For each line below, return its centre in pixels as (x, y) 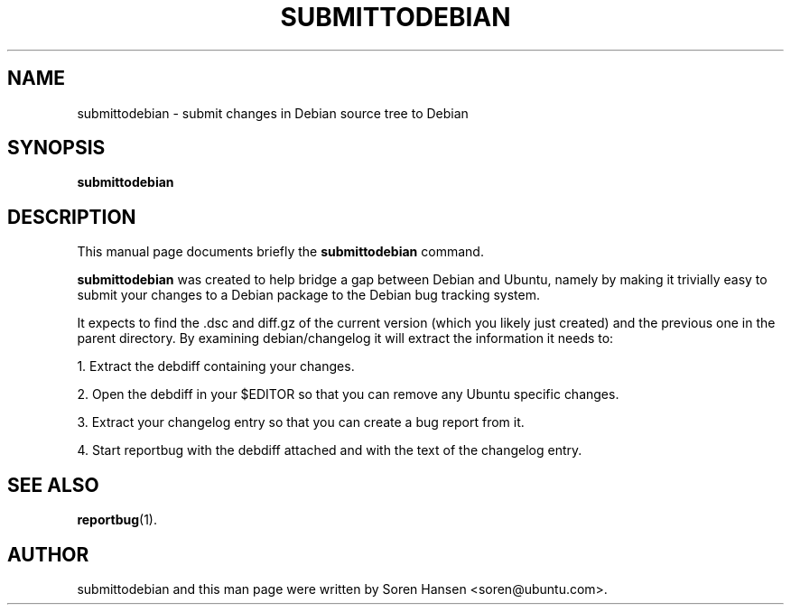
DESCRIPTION (72, 217)
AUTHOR (48, 554)
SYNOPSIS (56, 148)
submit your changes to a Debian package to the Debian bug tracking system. (308, 295)
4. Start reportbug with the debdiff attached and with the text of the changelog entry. (330, 450)
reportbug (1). (117, 520)
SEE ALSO (53, 485)
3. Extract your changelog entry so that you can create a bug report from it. (301, 422)
